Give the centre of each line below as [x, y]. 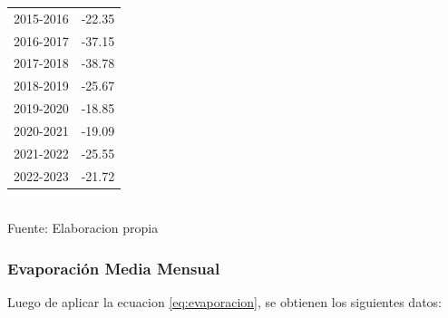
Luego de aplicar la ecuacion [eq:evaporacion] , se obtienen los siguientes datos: [224, 302]
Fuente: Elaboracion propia [83, 228]
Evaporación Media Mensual [114, 268]
